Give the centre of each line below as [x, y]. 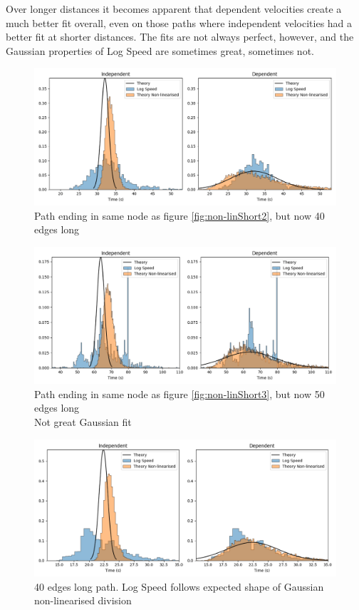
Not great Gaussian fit [83, 422]
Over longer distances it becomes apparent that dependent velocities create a [174, 9]
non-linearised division [83, 600]
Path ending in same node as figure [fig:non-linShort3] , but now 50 [179, 393]
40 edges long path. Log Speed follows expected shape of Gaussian [179, 586]
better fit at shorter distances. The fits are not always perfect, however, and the [180, 37]
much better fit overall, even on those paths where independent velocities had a [179, 22]
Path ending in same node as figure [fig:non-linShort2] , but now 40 [179, 215]
